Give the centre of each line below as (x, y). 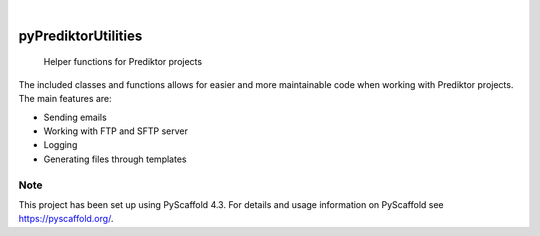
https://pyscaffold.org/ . (66, 219)
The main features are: (65, 99)
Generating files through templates (115, 159)
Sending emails (75, 117)
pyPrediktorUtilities (80, 35)
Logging (60, 145)
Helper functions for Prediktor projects (123, 62)
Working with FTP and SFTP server (116, 131)
